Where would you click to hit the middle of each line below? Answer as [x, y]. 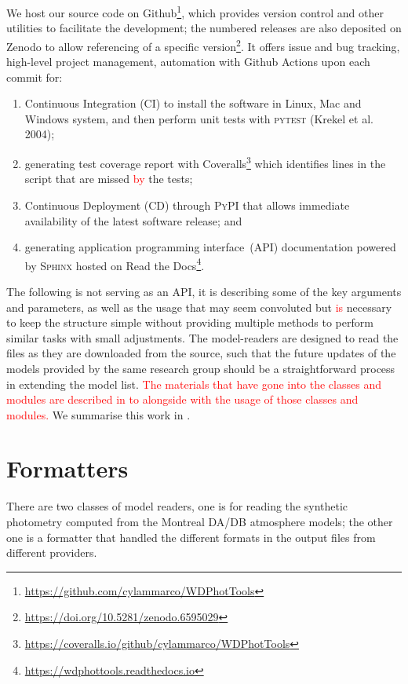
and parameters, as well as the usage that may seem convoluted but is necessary [199, 307]
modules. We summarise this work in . [98, 414]
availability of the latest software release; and [133, 220]
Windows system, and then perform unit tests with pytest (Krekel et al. [199, 118]
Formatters [67, 468]
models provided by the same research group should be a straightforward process [201, 368]
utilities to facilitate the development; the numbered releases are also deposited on [204, 28]
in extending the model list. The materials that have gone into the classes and [194, 384]
